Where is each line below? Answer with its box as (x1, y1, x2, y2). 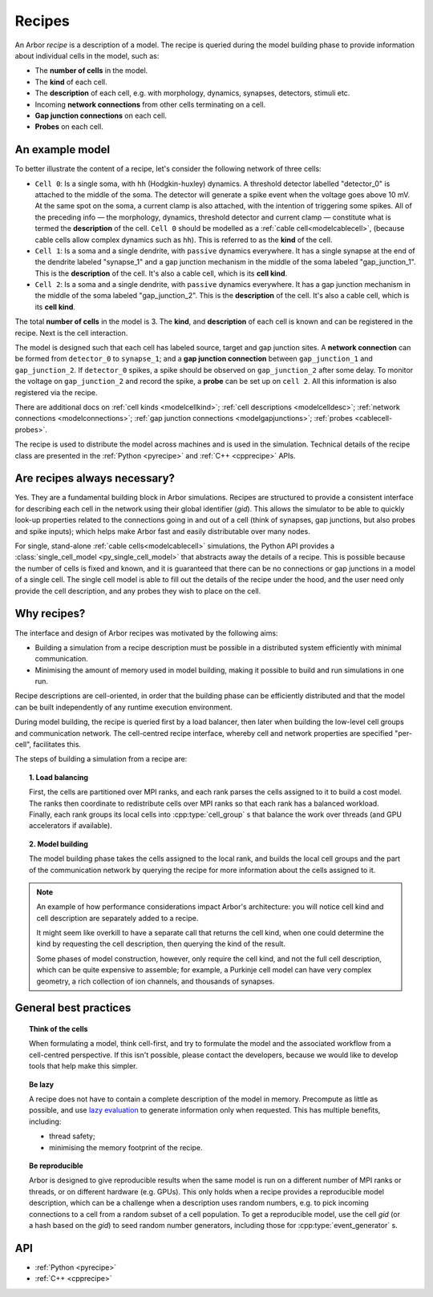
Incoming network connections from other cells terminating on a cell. (34, 99, 266, 109)
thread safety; (49, 1131, 95, 1141)
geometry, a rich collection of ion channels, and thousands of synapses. (36, 976, 275, 986)
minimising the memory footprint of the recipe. (49, 1142, 204, 1152)
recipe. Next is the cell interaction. (14, 328, 128, 337)
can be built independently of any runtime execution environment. (14, 702, 233, 712)
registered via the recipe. (14, 387, 98, 397)
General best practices (14, 1001, 132, 1015)
